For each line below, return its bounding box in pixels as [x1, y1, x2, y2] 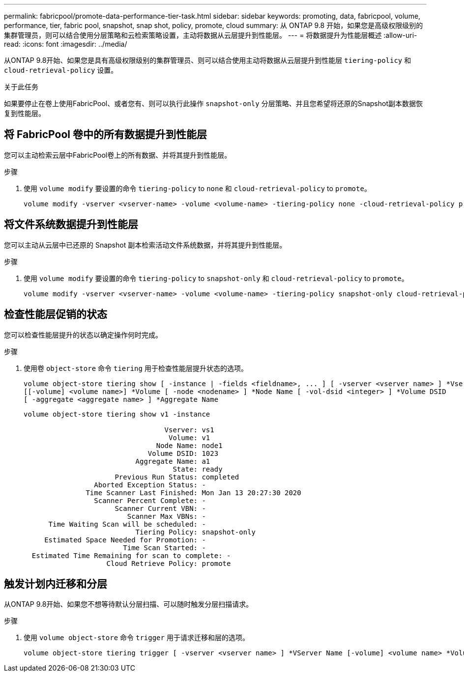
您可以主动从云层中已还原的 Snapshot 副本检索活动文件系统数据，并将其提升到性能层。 [4, 240, 287, 249]
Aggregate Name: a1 [135, 457, 210, 465]
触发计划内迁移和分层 [4, 577, 107, 590]
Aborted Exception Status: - [94, 480, 206, 489]
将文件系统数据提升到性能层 [4, 218, 138, 231]
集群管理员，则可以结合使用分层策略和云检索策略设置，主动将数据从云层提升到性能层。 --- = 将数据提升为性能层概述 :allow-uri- [4, 31, 417, 39]
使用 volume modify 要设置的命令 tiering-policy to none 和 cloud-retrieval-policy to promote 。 [24, 184, 371, 193]
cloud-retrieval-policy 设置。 [4, 66, 118, 74]
